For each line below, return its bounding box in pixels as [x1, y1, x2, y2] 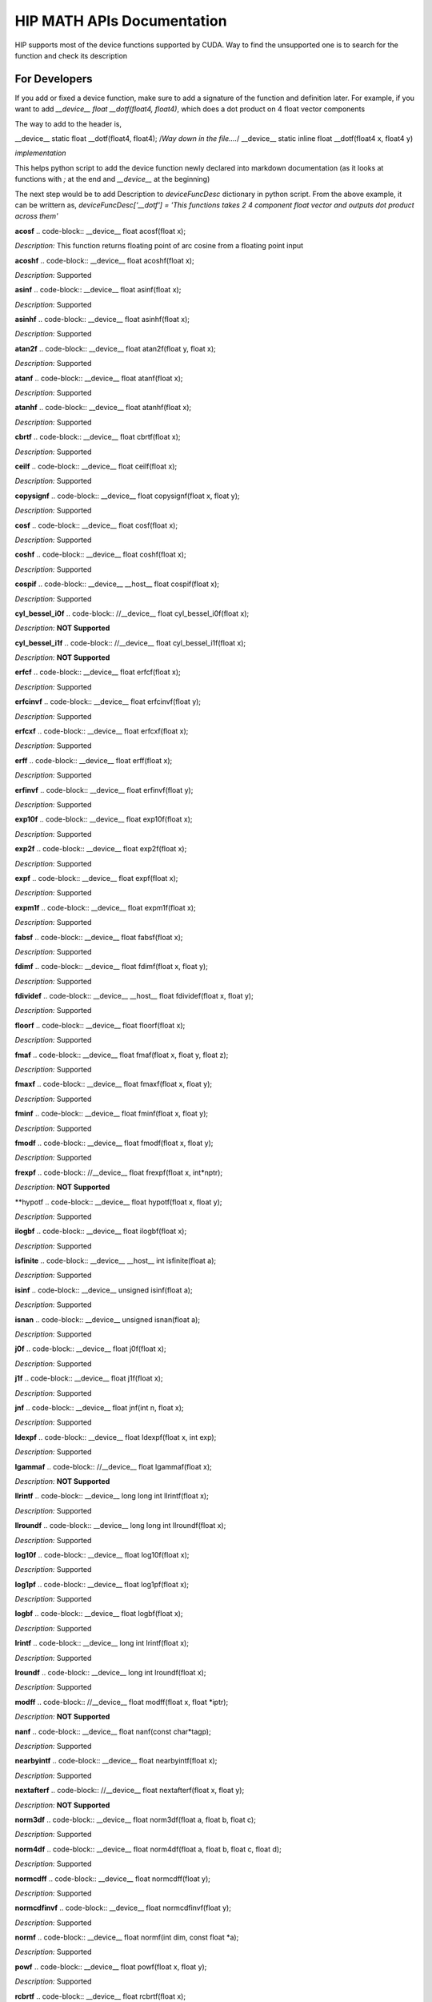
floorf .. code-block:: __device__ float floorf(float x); [14, 1020, 186, 1030]
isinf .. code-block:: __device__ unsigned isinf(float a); [14, 1285, 193, 1295]
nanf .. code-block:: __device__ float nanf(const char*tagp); [14, 1727, 211, 1736]
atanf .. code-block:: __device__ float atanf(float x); [14, 373, 183, 383]
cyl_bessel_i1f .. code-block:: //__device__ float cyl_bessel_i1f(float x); [14, 637, 246, 648]
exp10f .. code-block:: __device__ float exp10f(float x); [14, 814, 193, 824]
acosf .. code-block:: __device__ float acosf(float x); [14, 226, 186, 235]
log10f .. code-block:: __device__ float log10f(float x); [14, 1550, 190, 1559]
